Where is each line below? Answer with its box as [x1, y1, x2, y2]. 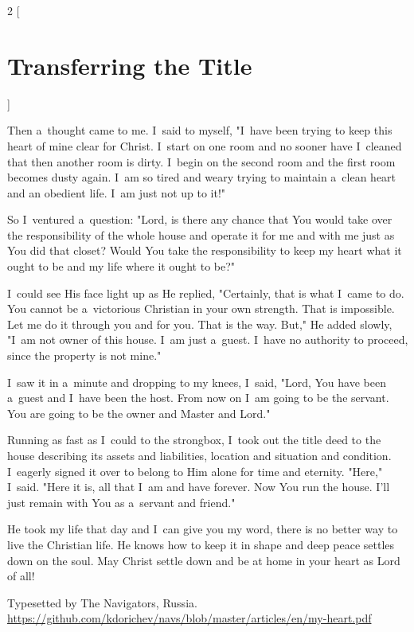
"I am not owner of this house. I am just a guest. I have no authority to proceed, [7, 331, 408, 348]
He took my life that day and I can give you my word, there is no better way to [7, 521, 398, 537]
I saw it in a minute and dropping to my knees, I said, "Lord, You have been [7, 373, 386, 390]
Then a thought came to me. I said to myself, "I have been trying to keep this [7, 122, 393, 138]
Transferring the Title [7, 49, 252, 81]
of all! [7, 568, 35, 584]
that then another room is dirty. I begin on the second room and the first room [7, 153, 396, 170]
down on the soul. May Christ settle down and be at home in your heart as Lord [7, 552, 400, 568]
